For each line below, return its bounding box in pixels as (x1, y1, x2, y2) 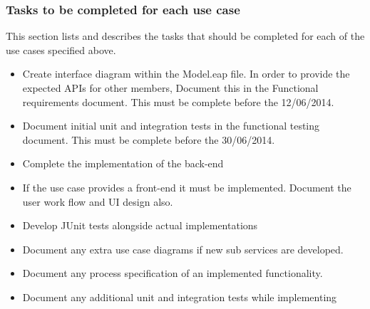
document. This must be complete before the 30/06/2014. (22, 132, 275, 147)
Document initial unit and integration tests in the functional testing (22, 118, 320, 133)
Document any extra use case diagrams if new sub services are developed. (22, 241, 344, 256)
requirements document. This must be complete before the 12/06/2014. (22, 94, 334, 109)
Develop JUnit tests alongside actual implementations (22, 218, 258, 233)
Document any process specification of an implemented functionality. (22, 266, 323, 281)
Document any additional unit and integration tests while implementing (22, 289, 337, 304)
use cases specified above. (6, 42, 116, 57)
